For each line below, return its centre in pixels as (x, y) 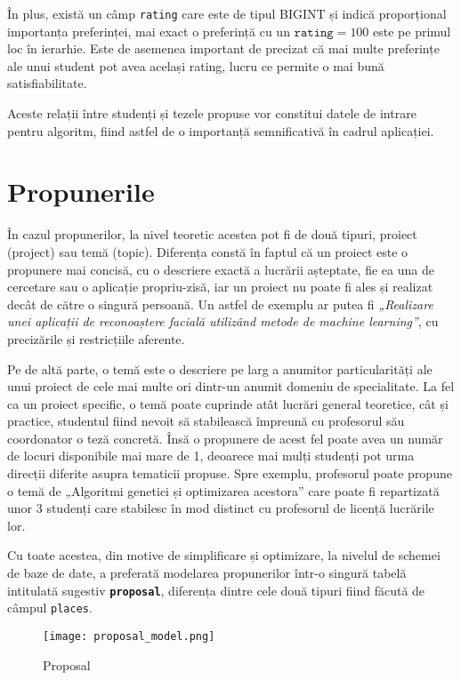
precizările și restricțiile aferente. (96, 338)
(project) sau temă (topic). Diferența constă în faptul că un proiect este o (208, 251)
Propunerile (81, 192)
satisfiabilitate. (47, 83)
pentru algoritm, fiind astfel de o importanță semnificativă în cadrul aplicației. (221, 130)
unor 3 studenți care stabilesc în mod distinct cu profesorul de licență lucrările (221, 508)
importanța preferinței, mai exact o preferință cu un (149, 31)
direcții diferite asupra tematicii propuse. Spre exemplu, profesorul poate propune (230, 473)
